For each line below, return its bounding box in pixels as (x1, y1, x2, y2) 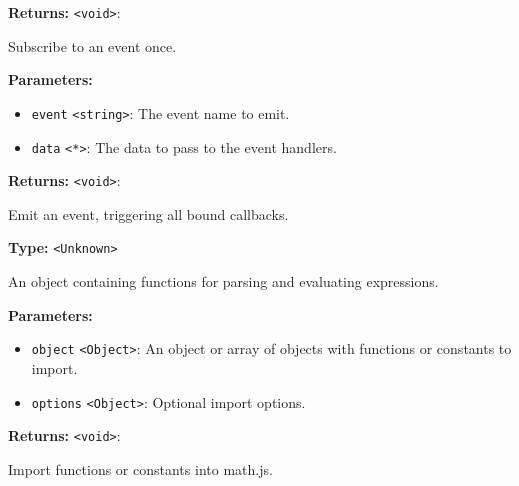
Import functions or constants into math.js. (8, 458, 273, 479)
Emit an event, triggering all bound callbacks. (8, 203, 289, 224)
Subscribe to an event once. (8, 35, 177, 56)
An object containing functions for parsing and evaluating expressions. (8, 271, 439, 292)
